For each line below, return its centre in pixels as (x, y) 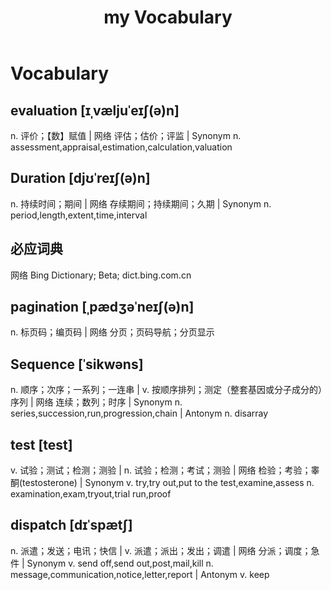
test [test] (41, 444)
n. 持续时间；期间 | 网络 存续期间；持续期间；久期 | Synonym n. (141, 203)
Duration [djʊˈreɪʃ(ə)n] (80, 178)
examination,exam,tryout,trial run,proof (91, 494)
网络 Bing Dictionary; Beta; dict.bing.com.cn (101, 275)
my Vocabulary (168, 17)
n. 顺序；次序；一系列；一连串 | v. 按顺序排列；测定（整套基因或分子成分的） (166, 390)
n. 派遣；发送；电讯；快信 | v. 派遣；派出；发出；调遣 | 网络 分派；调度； (161, 550)
